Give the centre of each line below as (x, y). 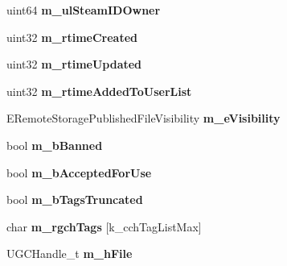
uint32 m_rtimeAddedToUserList (99, 91)
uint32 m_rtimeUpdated (74, 64)
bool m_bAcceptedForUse (79, 172)
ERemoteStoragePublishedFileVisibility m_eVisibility (143, 118)
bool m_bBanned (55, 145)
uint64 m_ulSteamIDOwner (84, 10)
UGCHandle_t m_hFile (70, 254)
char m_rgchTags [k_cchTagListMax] (104, 226)
